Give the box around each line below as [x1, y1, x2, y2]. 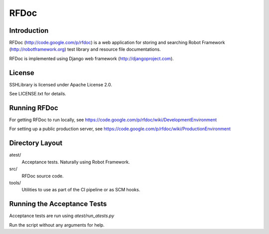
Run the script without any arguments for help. [9, 222, 105, 228]
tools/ [9, 179, 21, 186]
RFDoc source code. [21, 173, 64, 179]
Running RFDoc [9, 103, 58, 112]
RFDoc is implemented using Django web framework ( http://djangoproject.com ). [9, 55, 174, 62]
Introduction [9, 26, 49, 35]
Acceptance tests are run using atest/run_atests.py [9, 213, 115, 219]
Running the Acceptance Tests [9, 200, 107, 208]
